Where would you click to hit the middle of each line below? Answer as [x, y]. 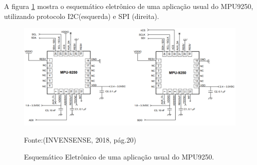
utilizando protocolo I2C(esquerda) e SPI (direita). [82, 16]
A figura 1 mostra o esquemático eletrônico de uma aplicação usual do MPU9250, [129, 6]
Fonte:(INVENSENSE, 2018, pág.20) [80, 140]
